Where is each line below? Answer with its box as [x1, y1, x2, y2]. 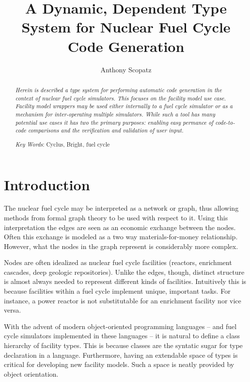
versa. [4, 305, 21, 315]
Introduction [4, 175, 90, 195]
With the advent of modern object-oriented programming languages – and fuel [4, 321, 237, 331]
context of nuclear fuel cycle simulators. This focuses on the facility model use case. [15, 94, 226, 102]
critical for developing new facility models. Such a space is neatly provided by [4, 359, 234, 369]
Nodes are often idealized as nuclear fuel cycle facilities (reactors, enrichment [4, 257, 232, 267]
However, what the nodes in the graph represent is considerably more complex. [4, 241, 238, 251]
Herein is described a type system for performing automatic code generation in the [15, 85, 222, 94]
